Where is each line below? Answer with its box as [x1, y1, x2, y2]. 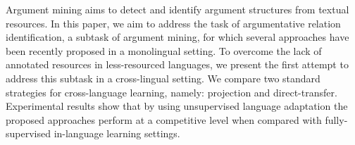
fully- [325, 112, 348, 127]
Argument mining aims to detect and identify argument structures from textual [6, 2, 349, 16]
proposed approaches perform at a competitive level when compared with [6, 112, 322, 127]
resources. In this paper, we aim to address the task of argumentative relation [6, 15, 341, 30]
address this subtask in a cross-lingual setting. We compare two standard [6, 70, 320, 85]
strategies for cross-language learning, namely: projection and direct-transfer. [6, 84, 337, 99]
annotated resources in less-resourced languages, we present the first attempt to [6, 57, 349, 72]
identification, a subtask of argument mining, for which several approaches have [6, 30, 349, 44]
